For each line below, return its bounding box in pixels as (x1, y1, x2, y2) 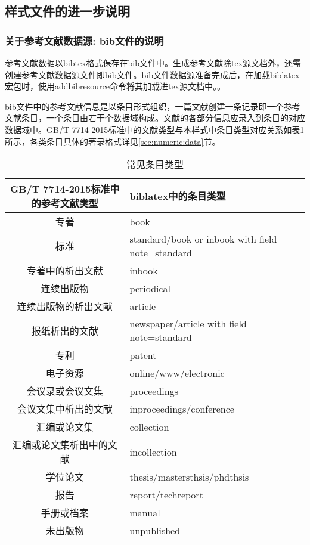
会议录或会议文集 (26, 384, 103, 398)
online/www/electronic (129, 366, 225, 380)
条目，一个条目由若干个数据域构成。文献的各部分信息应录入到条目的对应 (21, 112, 305, 124)
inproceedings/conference (129, 401, 234, 416)
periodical (129, 281, 171, 295)
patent (129, 348, 157, 362)
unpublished (129, 523, 181, 537)
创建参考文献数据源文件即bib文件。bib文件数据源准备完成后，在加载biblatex (5, 68, 300, 80)
